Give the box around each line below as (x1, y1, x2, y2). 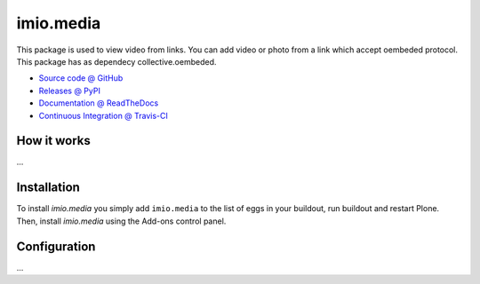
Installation (16, 180, 80, 195)
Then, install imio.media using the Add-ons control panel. (16, 216, 227, 226)
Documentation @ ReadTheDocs (38, 98, 159, 108)
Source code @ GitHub (38, 73, 124, 83)
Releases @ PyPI (38, 85, 101, 96)
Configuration (16, 239, 96, 254)
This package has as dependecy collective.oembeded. (16, 56, 217, 67)
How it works (16, 133, 91, 148)
